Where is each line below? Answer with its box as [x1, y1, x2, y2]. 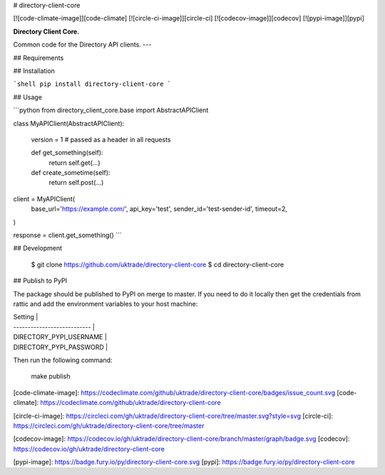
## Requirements [13, 54, 64, 62]
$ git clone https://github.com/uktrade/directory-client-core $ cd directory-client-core [31, 260, 284, 269]
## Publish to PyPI [13, 276, 68, 285]
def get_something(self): [31, 149, 103, 157]
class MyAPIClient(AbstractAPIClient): [13, 119, 125, 128]
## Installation [13, 66, 55, 75]
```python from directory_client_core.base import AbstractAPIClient [13, 106, 209, 114]
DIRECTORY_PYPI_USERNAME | [13, 333, 107, 341]
